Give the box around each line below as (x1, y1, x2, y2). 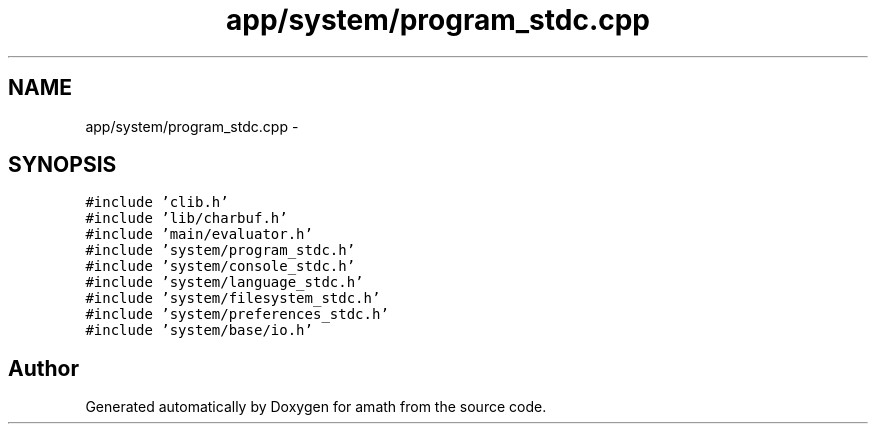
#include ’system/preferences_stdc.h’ (85, 306, 389, 323)
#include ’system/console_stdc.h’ (85, 258, 356, 275)
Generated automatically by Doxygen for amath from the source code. (85, 398, 547, 416)
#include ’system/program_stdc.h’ (85, 242, 356, 259)
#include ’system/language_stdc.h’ (85, 274, 364, 291)
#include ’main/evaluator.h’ (85, 226, 313, 243)
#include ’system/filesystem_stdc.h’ (85, 290, 381, 307)
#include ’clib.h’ (85, 194, 229, 211)
